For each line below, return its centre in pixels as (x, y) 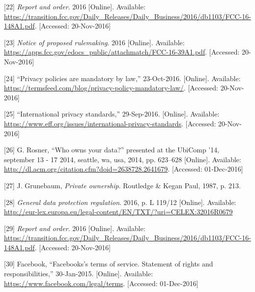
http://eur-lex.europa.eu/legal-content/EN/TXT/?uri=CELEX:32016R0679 (118, 212)
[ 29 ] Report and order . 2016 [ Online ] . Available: (75, 228)
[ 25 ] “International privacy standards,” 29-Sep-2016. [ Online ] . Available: (112, 114)
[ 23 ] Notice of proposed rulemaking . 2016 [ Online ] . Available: (94, 42)
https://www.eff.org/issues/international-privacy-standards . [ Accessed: (110, 123)
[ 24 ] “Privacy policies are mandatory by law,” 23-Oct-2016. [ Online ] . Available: (122, 78)
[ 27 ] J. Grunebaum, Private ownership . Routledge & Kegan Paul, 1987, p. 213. (122, 185)
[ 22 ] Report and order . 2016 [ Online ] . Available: (75, 6)
